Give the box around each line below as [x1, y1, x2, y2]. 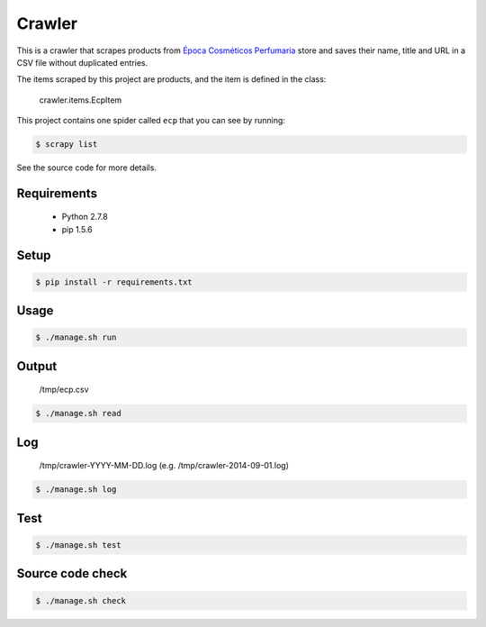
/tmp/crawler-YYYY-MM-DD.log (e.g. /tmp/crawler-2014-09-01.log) [39, 460, 290, 471]
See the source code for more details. [16, 162, 157, 173]
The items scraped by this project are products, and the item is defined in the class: [16, 74, 327, 85]
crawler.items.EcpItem [39, 95, 122, 105]
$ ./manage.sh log [35, 485, 117, 495]
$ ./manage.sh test [35, 541, 121, 550]
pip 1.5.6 [61, 223, 94, 234]
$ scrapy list [35, 140, 98, 150]
